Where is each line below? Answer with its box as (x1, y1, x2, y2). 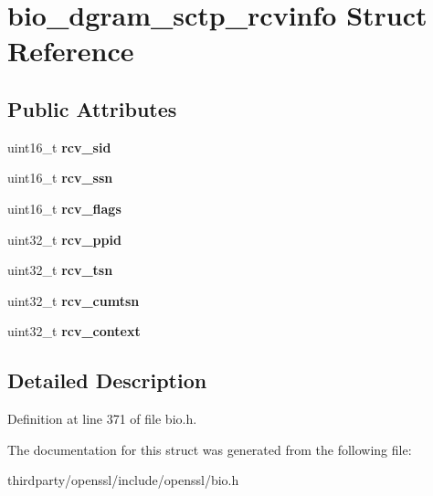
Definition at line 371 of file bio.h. (7, 409, 197, 428)
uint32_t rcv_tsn (7, 260, 113, 280)
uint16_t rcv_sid (7, 137, 111, 156)
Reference (7, 32, 134, 69)
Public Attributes (7, 94, 177, 122)
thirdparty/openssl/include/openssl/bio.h (7, 470, 239, 490)
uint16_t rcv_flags (7, 198, 121, 217)
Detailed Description (7, 366, 207, 395)
